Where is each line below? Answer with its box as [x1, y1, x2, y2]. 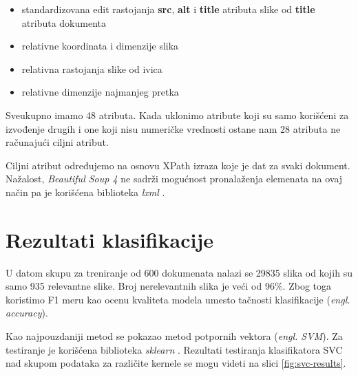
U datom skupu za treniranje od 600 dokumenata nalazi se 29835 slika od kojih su [6, 265, 353, 279]
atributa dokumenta [21, 15, 106, 30]
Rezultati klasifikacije [6, 225, 213, 253]
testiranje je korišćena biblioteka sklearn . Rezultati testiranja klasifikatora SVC [6, 342, 343, 356]
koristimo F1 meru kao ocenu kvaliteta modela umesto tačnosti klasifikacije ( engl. [6, 292, 350, 306]
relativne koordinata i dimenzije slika [21, 39, 179, 53]
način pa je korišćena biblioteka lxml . [6, 184, 165, 199]
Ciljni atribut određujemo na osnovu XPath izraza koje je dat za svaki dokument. [6, 158, 350, 172]
